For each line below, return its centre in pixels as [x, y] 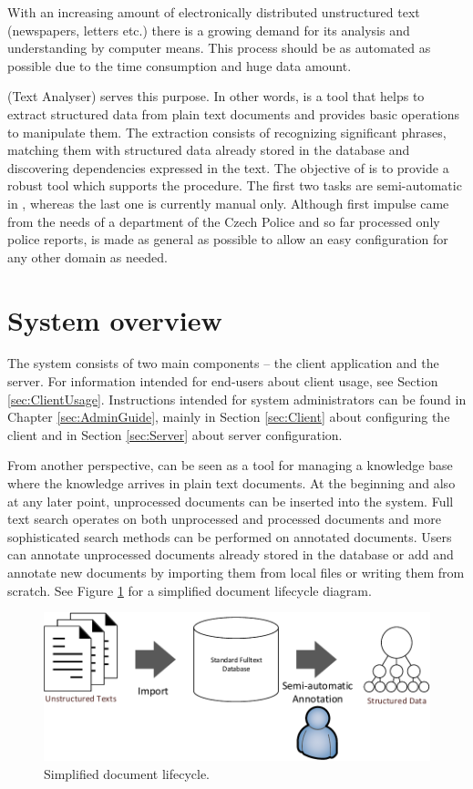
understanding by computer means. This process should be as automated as [219, 48]
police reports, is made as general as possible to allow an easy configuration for [228, 239]
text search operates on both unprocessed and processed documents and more [224, 519]
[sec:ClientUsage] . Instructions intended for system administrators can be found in [237, 399]
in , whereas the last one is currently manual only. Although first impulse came [228, 203]
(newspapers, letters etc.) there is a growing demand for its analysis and [209, 30]
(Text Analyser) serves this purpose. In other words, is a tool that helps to [216, 96]
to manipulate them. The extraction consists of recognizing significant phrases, [227, 132]
